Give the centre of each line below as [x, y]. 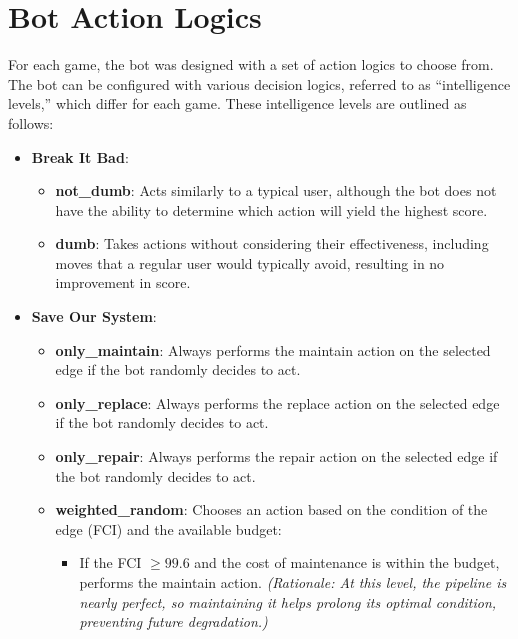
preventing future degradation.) [173, 621]
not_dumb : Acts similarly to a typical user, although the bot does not [276, 190]
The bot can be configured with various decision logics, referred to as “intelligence [259, 83]
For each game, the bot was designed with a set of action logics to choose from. [251, 64]
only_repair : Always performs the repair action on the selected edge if [276, 456]
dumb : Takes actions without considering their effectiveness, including [272, 243]
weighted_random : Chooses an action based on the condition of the [271, 509]
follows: [31, 122]
